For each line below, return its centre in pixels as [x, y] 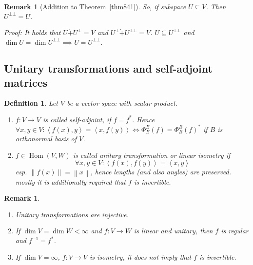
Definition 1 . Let [31, 103]
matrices [26, 83]
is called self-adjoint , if [77, 119]
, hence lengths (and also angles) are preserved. [161, 172]
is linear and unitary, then [173, 231]
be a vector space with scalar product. [122, 103]
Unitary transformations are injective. [72, 214]
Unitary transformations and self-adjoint [108, 68]
